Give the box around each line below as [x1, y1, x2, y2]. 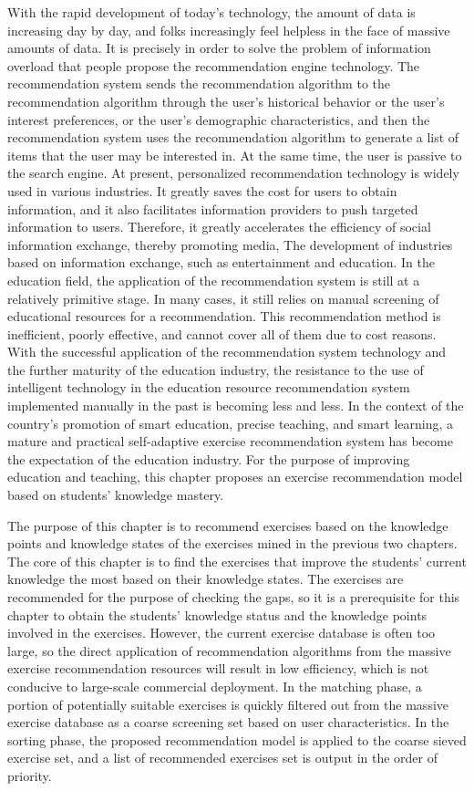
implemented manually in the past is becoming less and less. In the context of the [7, 396, 464, 415]
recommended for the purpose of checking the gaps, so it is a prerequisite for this [7, 588, 460, 606]
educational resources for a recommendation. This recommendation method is [7, 307, 441, 326]
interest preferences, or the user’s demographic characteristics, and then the [7, 109, 430, 129]
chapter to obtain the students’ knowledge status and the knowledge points [7, 605, 428, 624]
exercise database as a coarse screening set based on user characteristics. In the [7, 713, 449, 732]
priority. [7, 765, 52, 785]
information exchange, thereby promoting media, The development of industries [7, 234, 453, 254]
